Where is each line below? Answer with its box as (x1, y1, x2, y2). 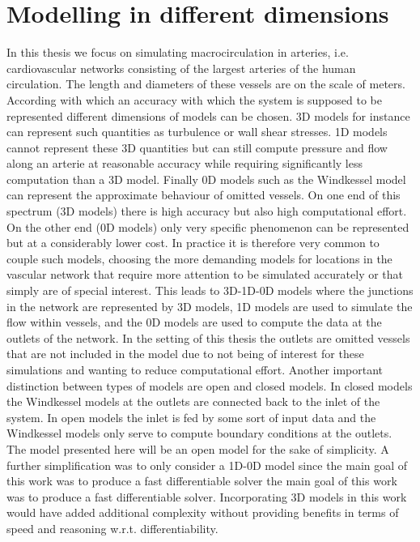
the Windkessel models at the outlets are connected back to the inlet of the (6, 393, 380, 410)
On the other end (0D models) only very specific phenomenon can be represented (6, 218, 409, 235)
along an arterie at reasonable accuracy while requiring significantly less (6, 155, 363, 172)
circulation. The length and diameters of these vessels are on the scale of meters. (6, 75, 405, 92)
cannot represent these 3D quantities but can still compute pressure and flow (6, 139, 388, 156)
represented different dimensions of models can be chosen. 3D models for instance (6, 107, 410, 124)
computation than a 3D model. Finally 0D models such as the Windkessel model (6, 170, 406, 187)
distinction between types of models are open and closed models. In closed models (6, 377, 413, 394)
